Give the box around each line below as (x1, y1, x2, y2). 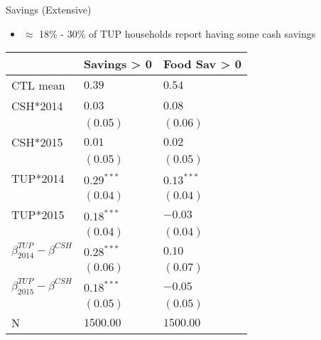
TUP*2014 (11, 170, 65, 187)
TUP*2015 (11, 206, 65, 223)
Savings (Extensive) (6, 2, 92, 16)
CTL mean (11, 77, 65, 94)
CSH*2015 (11, 134, 63, 151)
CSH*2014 (11, 97, 63, 115)
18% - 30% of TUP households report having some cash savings (39, 26, 316, 41)
